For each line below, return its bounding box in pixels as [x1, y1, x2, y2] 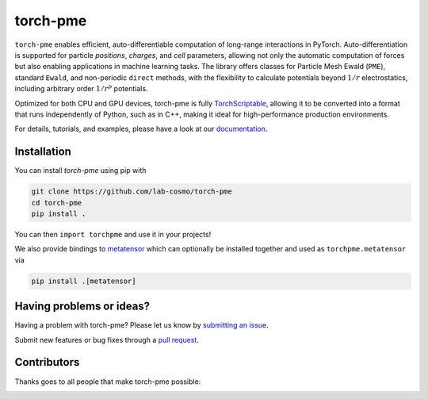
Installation [14, 145, 71, 159]
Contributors [14, 355, 80, 369]
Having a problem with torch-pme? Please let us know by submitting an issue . [14, 320, 269, 330]
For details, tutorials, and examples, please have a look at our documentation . [14, 124, 268, 134]
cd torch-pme [31, 198, 82, 207]
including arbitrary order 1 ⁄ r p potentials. [14, 83, 148, 94]
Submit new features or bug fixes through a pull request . [14, 335, 200, 344]
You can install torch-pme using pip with [14, 166, 147, 175]
